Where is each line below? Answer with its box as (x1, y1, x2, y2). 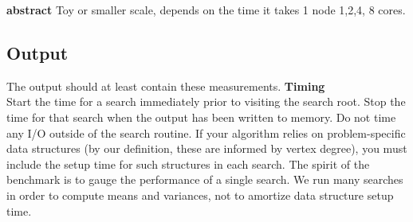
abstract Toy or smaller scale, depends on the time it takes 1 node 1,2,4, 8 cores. (6, 2, 406, 18)
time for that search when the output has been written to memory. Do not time (6, 108, 396, 125)
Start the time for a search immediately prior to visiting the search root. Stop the (6, 93, 406, 110)
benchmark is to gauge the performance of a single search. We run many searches (6, 171, 403, 188)
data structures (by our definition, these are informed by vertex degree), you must (6, 140, 407, 157)
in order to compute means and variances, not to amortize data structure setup (6, 186, 394, 203)
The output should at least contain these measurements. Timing (6, 77, 325, 94)
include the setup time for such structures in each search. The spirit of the (6, 155, 370, 172)
